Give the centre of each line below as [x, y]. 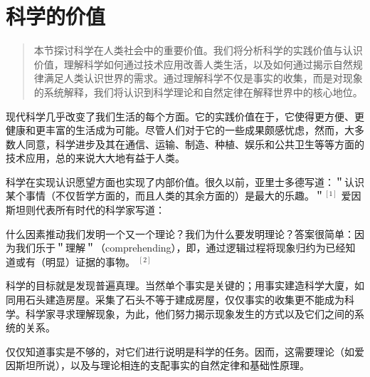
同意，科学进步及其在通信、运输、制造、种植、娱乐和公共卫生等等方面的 [195, 144]
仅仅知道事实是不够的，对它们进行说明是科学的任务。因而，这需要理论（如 [180, 351]
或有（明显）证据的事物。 [75, 261]
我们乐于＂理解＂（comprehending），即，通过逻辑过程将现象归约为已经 [180, 248]
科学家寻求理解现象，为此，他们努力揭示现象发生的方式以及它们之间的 [190, 313]
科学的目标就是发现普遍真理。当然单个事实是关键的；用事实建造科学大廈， [180, 285]
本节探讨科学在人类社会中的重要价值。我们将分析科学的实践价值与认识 [198, 50]
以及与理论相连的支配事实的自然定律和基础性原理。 [190, 365]
